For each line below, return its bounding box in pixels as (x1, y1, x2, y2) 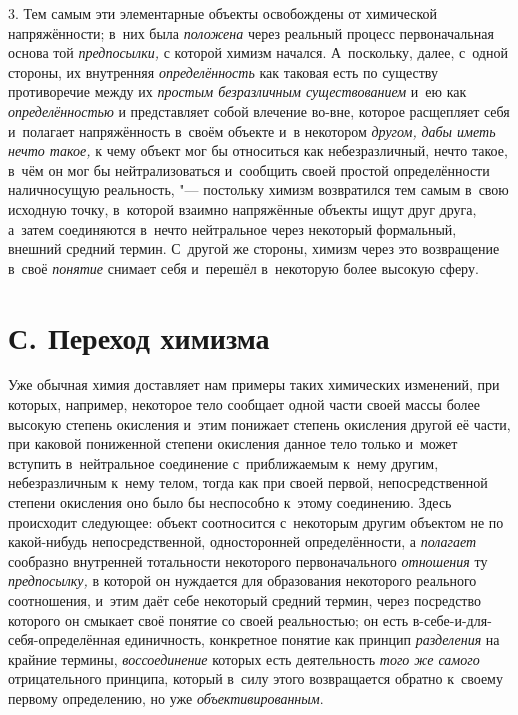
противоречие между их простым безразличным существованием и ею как (8, 81, 467, 102)
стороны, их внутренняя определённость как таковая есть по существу (8, 61, 438, 82)
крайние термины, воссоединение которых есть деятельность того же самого (8, 648, 480, 669)
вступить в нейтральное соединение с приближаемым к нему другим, (8, 452, 439, 473)
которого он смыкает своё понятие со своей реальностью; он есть (8, 609, 409, 630)
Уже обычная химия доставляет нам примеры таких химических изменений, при (8, 374, 500, 395)
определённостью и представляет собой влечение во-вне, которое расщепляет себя (8, 100, 510, 121)
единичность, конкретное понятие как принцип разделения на (124, 629, 500, 650)
